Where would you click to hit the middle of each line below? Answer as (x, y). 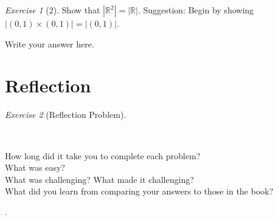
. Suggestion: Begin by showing (196, 10)
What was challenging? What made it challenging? (99, 179)
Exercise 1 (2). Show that (53, 10)
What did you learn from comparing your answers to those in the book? (139, 191)
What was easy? (35, 167)
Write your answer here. (50, 43)
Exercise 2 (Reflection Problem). (66, 115)
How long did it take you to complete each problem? (103, 155)
